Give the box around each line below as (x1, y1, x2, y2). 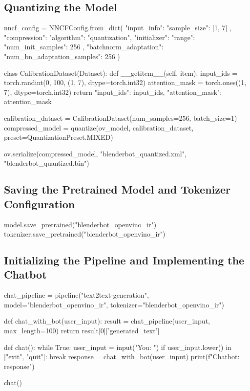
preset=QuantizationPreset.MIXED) (4, 132, 113, 142)
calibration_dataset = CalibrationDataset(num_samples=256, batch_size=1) (4, 112, 237, 123)
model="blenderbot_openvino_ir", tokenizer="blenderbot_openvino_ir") (4, 299, 224, 309)
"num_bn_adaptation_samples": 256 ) (4, 51, 120, 61)
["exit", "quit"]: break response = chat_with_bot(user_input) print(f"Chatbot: (4, 351, 240, 362)
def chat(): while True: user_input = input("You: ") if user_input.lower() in (4, 342, 231, 352)
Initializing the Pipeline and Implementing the (4, 253, 245, 268)
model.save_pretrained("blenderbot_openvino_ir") (4, 219, 157, 229)
